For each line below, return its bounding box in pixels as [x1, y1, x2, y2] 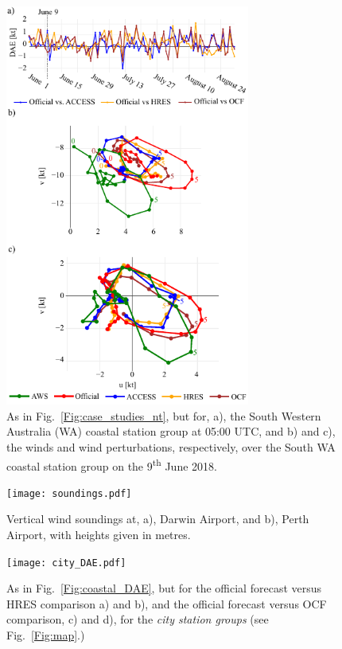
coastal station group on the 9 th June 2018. [6, 455, 217, 474]
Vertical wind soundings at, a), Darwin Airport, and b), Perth [6, 510, 309, 527]
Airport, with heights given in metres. [6, 526, 191, 543]
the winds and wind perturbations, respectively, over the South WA [6, 438, 336, 455]
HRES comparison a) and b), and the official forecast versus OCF [6, 595, 327, 612]
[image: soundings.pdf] [6, 487, 132, 499]
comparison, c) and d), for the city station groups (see [6, 611, 269, 627]
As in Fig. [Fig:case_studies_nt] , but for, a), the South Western [6, 407, 321, 424]
